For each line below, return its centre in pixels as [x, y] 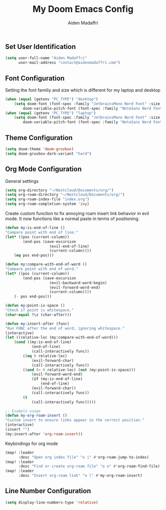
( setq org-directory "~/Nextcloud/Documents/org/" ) [59, 190]
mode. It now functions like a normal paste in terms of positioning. [72, 219]
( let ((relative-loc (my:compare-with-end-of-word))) [62, 338]
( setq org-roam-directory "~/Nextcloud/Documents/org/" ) [65, 195]
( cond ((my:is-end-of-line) [43, 342]
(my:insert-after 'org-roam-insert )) [44, 434]
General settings [22, 181]
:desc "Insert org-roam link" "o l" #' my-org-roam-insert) [80, 476]
